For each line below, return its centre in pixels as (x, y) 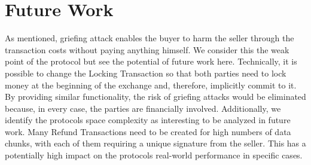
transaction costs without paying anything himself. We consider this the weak (147, 49)
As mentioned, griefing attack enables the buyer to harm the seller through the (150, 38)
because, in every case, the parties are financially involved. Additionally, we (143, 108)
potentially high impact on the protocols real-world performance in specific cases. (154, 155)
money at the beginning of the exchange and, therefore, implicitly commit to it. (151, 85)
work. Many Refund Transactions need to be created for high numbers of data (148, 131)
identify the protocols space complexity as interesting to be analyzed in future (148, 120)
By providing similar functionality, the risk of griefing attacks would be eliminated (155, 97)
